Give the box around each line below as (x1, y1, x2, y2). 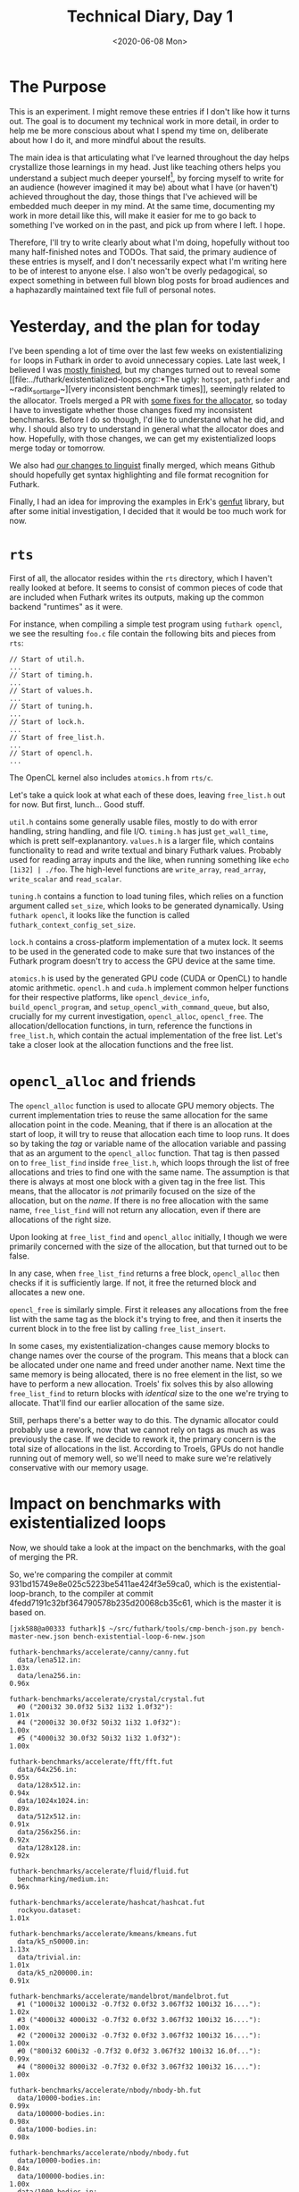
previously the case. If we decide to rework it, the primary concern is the (9, 1433, 277, 1445)
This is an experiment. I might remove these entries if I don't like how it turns (9, 105, 291, 117)
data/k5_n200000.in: (17, 1969, 94, 1977)
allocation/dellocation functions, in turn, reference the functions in (9, 1021, 253, 1032)
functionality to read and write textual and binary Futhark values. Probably (9, 845, 282, 856)
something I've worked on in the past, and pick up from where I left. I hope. (9, 220, 286, 231)
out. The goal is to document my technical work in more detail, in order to (9, 115, 279, 126)
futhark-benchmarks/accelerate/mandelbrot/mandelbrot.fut (9, 1992, 229, 2001)
